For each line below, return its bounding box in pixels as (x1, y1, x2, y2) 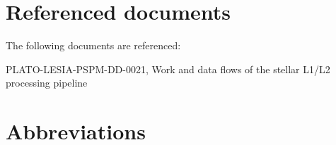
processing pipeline (6, 75, 88, 90)
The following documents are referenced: (6, 38, 181, 53)
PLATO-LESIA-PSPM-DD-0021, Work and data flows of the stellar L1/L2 (6, 61, 330, 76)
